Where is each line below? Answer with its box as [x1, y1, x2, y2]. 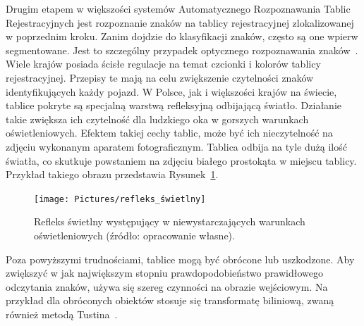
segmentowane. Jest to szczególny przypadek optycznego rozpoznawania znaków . [6, 42, 358, 57]
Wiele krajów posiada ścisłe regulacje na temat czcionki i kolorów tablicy [6, 56, 321, 71]
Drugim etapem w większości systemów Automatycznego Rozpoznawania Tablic [6, 1, 351, 15]
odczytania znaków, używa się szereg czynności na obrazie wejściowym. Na [6, 279, 328, 294]
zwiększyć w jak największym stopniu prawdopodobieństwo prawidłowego [6, 265, 323, 280]
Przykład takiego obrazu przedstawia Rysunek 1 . [6, 167, 219, 182]
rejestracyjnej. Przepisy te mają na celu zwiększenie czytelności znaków [6, 70, 314, 84]
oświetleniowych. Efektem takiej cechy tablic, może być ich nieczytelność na [6, 125, 333, 140]
